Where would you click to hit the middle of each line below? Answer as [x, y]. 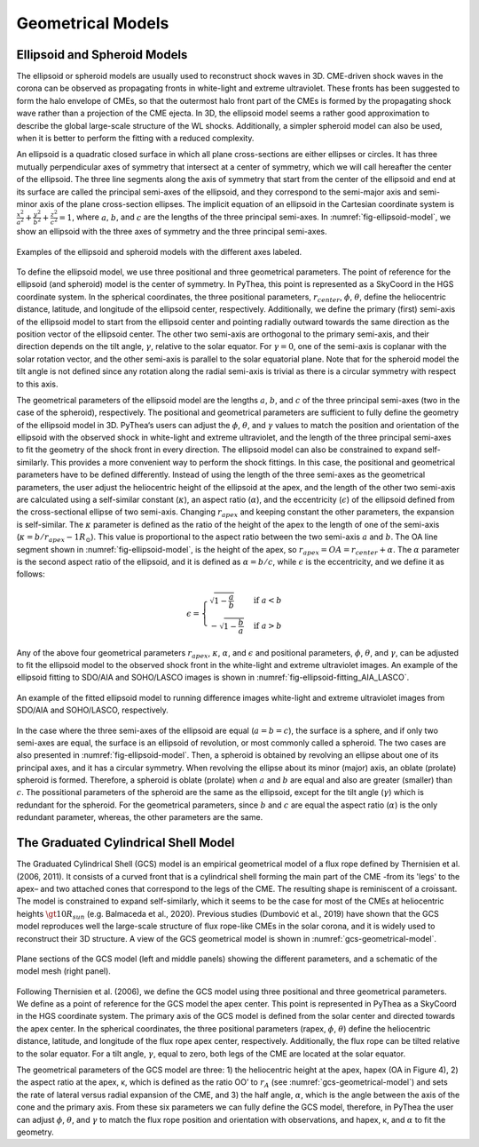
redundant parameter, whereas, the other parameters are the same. [140, 817]
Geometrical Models [93, 23]
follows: [31, 574]
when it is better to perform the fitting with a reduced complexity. [135, 139]
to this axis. [37, 384]
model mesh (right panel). [63, 971]
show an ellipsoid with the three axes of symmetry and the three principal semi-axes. [172, 232]
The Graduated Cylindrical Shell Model [126, 843]
